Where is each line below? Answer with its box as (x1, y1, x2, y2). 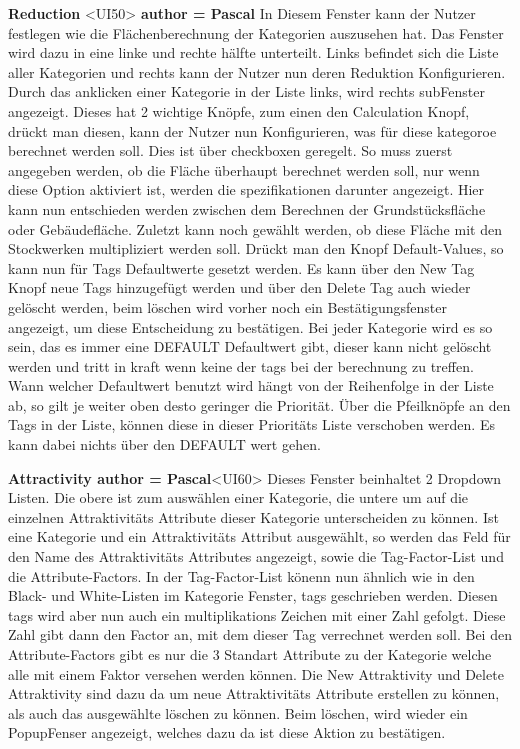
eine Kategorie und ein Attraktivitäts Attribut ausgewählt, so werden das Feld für (8, 526, 511, 547)
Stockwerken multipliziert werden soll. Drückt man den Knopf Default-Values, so (8, 238, 504, 259)
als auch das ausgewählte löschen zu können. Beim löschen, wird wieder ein (8, 702, 468, 723)
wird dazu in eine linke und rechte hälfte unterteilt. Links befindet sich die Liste (8, 42, 499, 63)
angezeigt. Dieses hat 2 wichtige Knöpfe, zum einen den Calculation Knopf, (8, 100, 470, 121)
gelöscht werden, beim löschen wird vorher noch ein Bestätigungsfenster (8, 296, 448, 317)
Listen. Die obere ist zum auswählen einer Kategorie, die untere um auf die (8, 487, 469, 508)
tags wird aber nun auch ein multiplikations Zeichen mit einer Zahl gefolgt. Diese (8, 604, 506, 625)
